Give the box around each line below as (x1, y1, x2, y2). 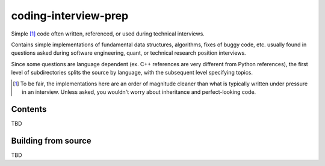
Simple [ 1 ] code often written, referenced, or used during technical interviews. (11, 30, 205, 37)
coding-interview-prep (11, 9, 129, 22)
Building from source (11, 135, 91, 146)
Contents (11, 104, 47, 114)
